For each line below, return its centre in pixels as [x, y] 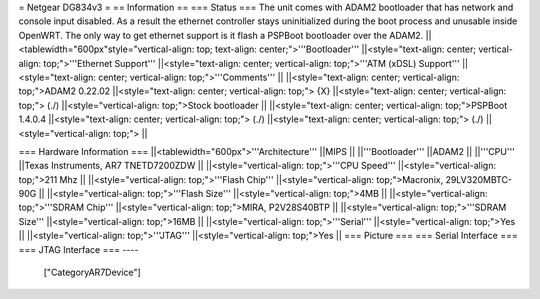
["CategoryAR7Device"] [92, 272]
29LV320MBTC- [479, 179]
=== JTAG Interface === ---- [78, 249]
